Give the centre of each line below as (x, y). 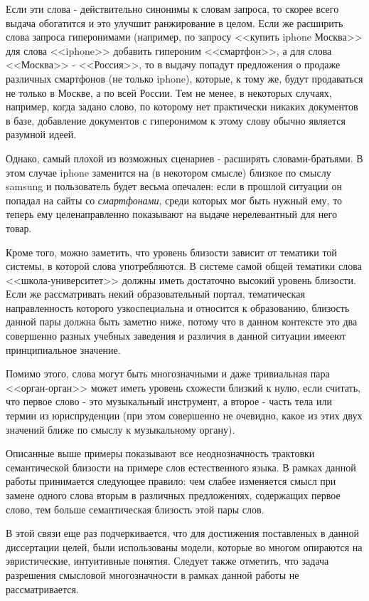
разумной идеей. (41, 134)
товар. (19, 228)
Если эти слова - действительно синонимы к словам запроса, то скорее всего (172, 9)
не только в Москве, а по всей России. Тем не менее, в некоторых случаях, (169, 92)
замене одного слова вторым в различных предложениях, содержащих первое (173, 495)
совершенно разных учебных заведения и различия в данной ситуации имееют (176, 336)
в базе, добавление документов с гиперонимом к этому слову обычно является (176, 120)
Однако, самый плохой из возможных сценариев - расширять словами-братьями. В (184, 158)
